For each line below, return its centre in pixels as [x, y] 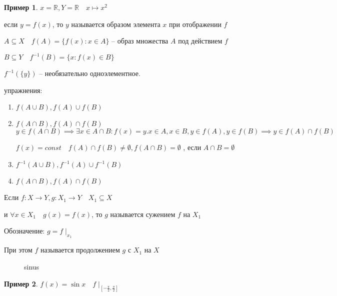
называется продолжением [80, 250]
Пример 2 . [21, 283]
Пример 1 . [21, 7]
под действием [200, 41]
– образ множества [140, 41]
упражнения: [23, 90]
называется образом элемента [116, 24]
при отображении [195, 24]
